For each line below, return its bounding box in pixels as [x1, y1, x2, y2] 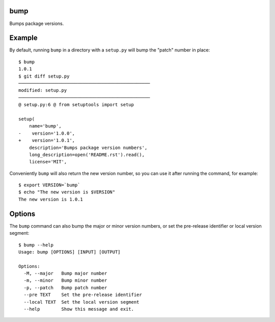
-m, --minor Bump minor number [23, 278, 107, 283]
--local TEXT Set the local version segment [23, 299, 140, 305]
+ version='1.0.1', [18, 138, 75, 143]
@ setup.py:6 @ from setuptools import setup [18, 102, 134, 108]
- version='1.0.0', [18, 130, 75, 136]
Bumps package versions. [9, 20, 64, 27]
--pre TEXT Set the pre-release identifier [23, 292, 142, 298]
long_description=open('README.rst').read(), [29, 152, 145, 158]
